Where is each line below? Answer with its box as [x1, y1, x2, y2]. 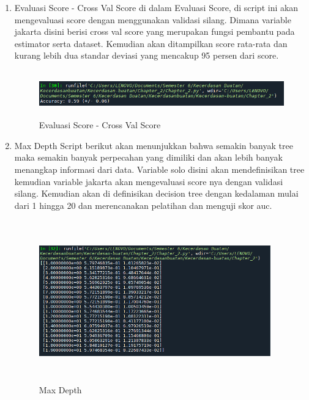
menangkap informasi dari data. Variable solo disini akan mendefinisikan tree [14, 162, 305, 175]
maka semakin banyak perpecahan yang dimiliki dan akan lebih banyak [14, 151, 283, 164]
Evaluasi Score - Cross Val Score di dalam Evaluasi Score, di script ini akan [14, 1, 299, 13]
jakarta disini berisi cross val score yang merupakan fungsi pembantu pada [14, 25, 295, 38]
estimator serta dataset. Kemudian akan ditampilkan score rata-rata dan [14, 37, 288, 49]
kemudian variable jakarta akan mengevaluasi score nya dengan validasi [14, 175, 283, 187]
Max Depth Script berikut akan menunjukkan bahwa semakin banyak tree [14, 139, 293, 151]
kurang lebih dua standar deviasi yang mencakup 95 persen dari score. [14, 49, 279, 62]
